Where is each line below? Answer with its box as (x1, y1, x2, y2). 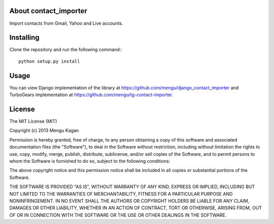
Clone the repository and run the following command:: (9, 47, 123, 53)
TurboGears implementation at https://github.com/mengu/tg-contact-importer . (9, 92, 174, 98)
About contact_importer (9, 7, 87, 15)
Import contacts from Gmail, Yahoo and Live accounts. (9, 20, 123, 26)
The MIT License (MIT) (9, 118, 57, 124)
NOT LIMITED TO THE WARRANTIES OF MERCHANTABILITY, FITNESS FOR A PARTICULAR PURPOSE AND (9, 191, 233, 197)
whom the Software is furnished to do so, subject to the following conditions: (9, 158, 170, 164)
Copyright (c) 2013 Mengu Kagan (9, 127, 79, 133)
